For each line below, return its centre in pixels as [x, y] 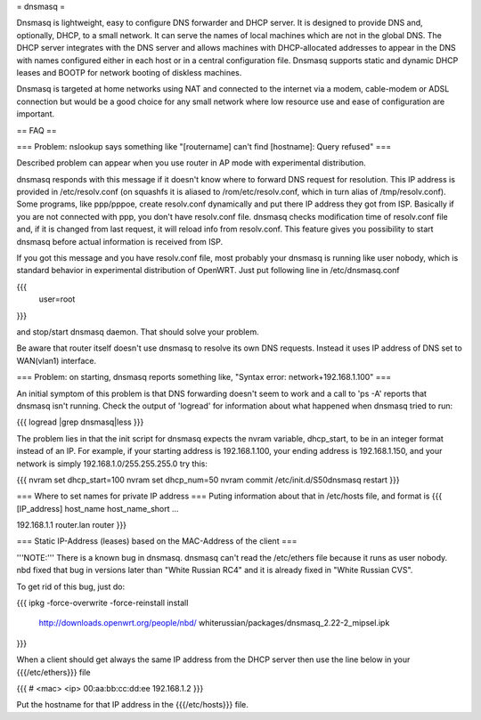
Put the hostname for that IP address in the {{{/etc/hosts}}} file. [133, 705]
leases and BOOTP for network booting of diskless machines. [129, 72]
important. [36, 114]
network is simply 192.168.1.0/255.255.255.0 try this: [112, 464]
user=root [57, 299]
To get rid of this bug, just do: [70, 587]
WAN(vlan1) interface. [57, 360]
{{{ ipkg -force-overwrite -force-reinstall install [102, 603]
